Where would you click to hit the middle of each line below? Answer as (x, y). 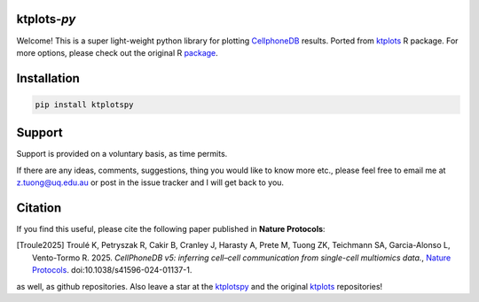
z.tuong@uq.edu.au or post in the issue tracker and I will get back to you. (150, 182)
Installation (48, 78)
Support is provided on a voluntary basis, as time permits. (122, 154)
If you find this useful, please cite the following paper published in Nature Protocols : (171, 229)
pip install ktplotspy (84, 105)
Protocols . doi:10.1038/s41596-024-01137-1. (112, 270)
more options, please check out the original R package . (118, 52)
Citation (39, 208)
